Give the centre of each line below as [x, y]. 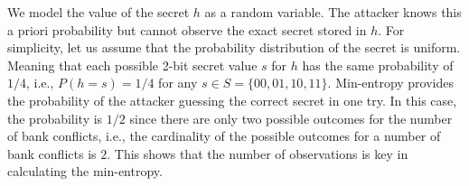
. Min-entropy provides [391, 83]
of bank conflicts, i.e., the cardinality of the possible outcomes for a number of [224, 136]
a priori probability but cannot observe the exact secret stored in [187, 29]
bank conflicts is [52, 153]
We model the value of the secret [98, 12]
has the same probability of [378, 65]
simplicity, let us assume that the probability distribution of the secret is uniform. [234, 47]
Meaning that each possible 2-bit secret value [132, 65]
